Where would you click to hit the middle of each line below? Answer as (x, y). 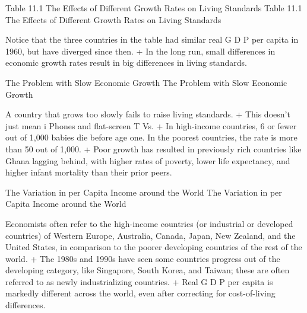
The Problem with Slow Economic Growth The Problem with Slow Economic (146, 82)
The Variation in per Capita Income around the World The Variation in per (144, 192)
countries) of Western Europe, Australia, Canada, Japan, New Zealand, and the (151, 235)
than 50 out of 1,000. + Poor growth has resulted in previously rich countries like (153, 148)
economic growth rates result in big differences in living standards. (126, 63)
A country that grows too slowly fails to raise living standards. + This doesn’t (148, 114)
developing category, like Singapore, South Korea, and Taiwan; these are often (148, 270)
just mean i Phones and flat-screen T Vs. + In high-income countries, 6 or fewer (151, 125)
